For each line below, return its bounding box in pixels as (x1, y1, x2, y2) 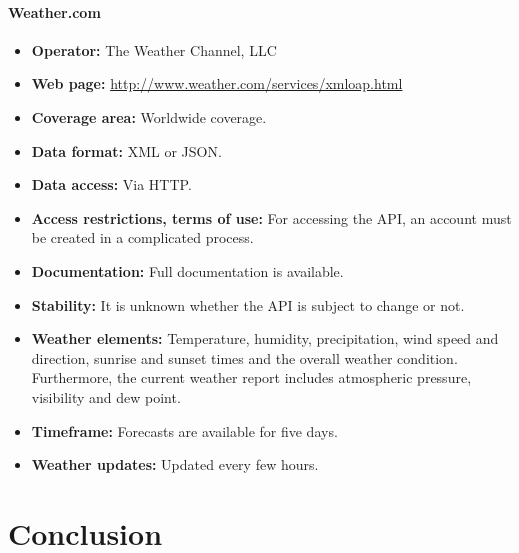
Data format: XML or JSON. (31, 140, 222, 161)
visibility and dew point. (31, 386, 181, 407)
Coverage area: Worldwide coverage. (31, 106, 267, 127)
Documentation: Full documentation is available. (31, 260, 344, 281)
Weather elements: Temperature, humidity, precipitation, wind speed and (31, 328, 499, 349)
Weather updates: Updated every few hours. (31, 454, 319, 475)
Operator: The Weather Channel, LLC (31, 39, 277, 60)
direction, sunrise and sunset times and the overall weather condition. (31, 347, 458, 368)
